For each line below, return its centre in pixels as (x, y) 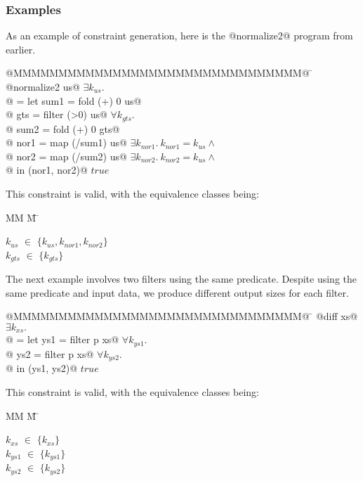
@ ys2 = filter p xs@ (50, 353)
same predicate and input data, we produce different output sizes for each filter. (177, 292)
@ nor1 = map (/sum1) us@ (66, 142)
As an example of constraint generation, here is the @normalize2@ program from (179, 36)
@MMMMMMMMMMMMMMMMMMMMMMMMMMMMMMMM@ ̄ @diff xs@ (182, 316)
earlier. (21, 49)
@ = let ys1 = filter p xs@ (62, 339)
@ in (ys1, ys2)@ (42, 368)
